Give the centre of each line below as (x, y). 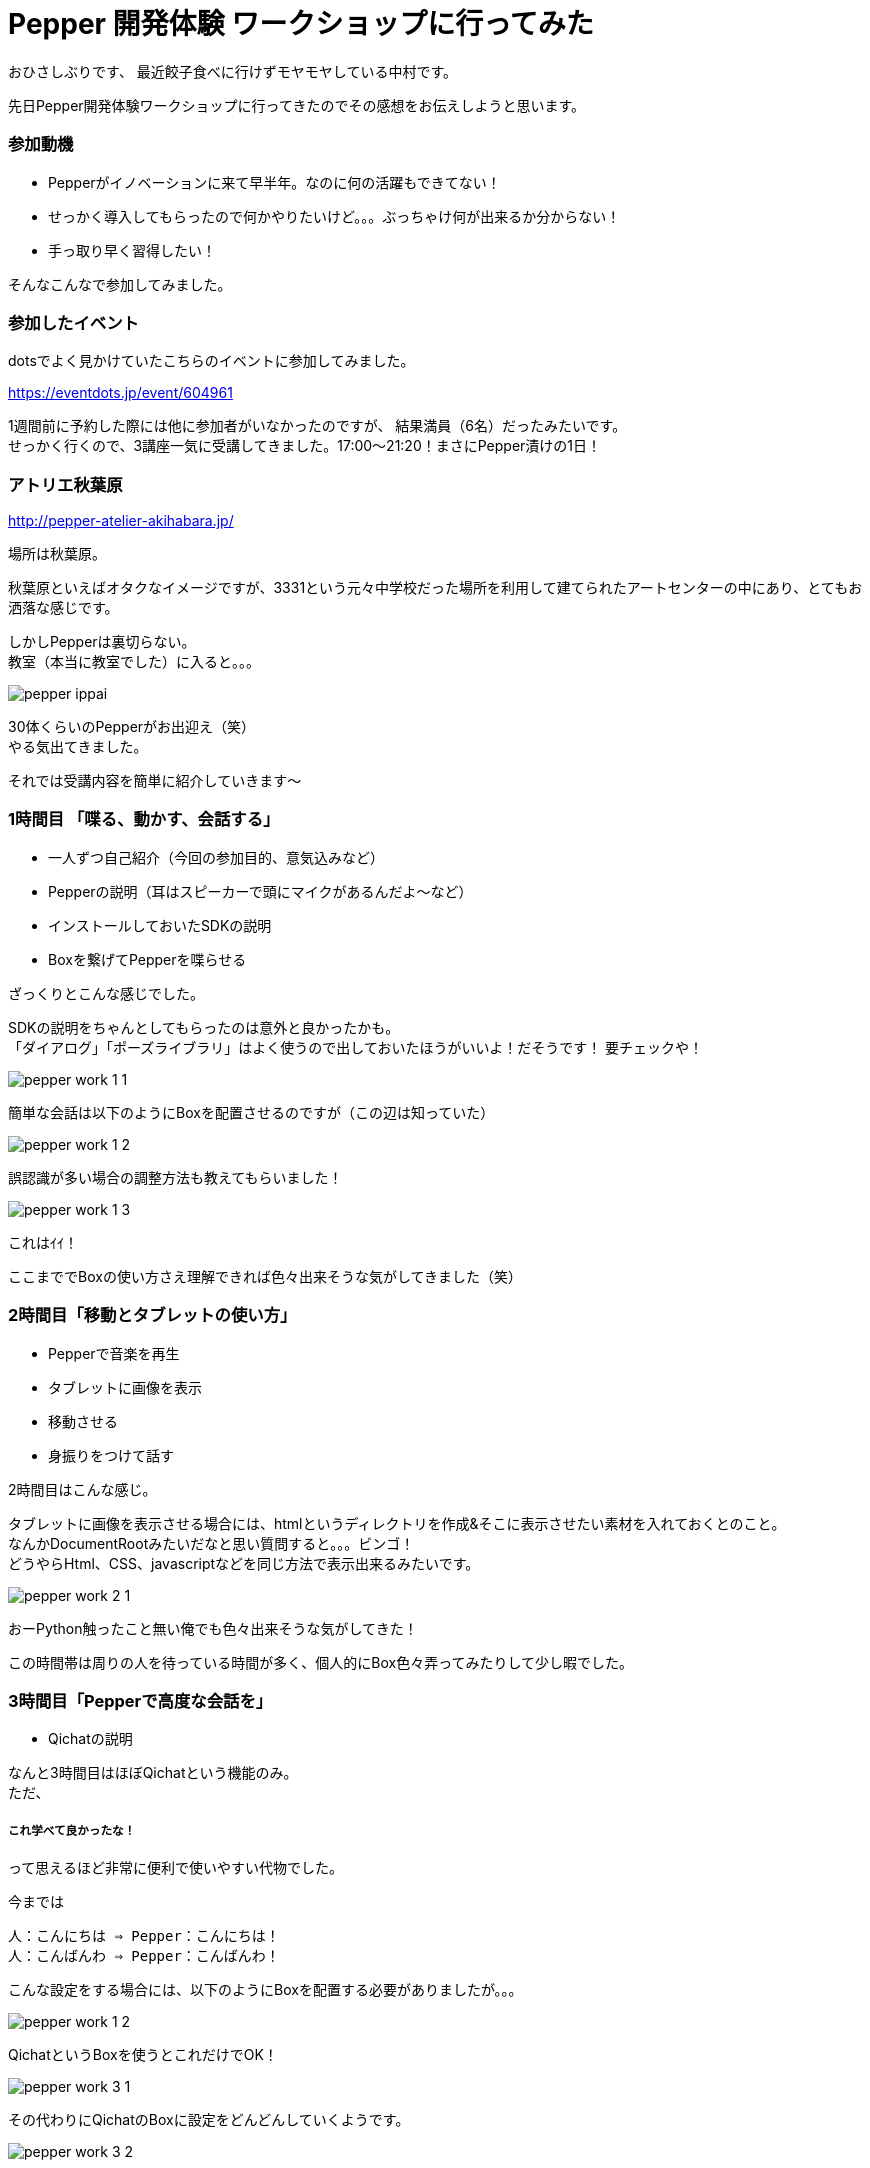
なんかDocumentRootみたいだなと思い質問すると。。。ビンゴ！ (211, 1543)
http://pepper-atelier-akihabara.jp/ (121, 520)
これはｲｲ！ (43, 1242)
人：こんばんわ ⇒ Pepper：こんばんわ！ (144, 1956)
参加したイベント (73, 322)
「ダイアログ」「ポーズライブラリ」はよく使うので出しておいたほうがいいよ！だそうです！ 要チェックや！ (356, 1047)
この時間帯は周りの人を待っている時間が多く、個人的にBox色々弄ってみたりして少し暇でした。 (321, 1662)
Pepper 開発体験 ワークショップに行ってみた (301, 24)
